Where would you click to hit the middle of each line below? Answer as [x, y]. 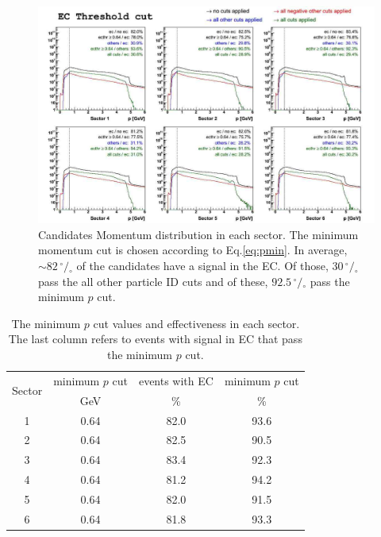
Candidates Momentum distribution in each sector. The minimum [198, 234]
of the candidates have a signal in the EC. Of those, [202, 266]
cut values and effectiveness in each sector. [196, 323]
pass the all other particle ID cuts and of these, [153, 281]
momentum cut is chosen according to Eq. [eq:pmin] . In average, [193, 250]
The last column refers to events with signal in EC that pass [155, 339]
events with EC [176, 380]
